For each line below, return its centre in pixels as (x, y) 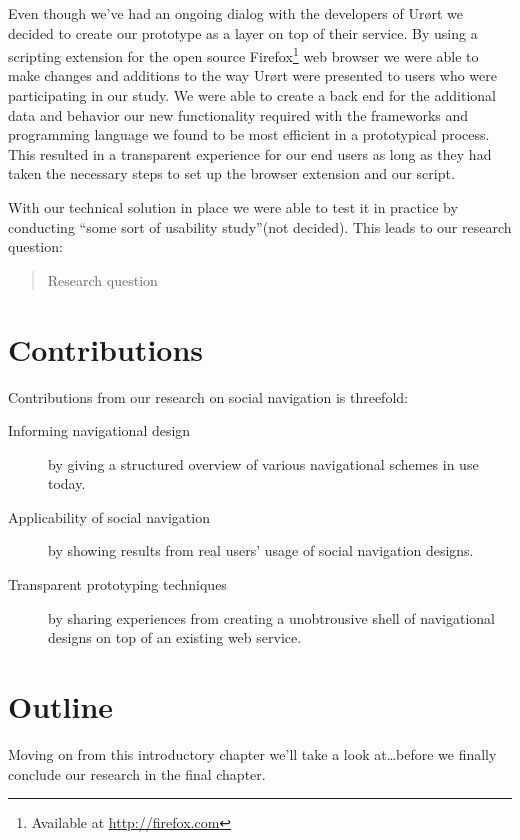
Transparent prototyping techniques (117, 584)
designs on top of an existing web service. (175, 637)
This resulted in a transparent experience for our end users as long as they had (250, 153)
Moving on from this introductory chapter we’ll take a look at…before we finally (252, 753)
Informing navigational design (99, 430)
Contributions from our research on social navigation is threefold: (208, 396)
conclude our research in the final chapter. (137, 773)
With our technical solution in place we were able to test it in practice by (233, 207)
